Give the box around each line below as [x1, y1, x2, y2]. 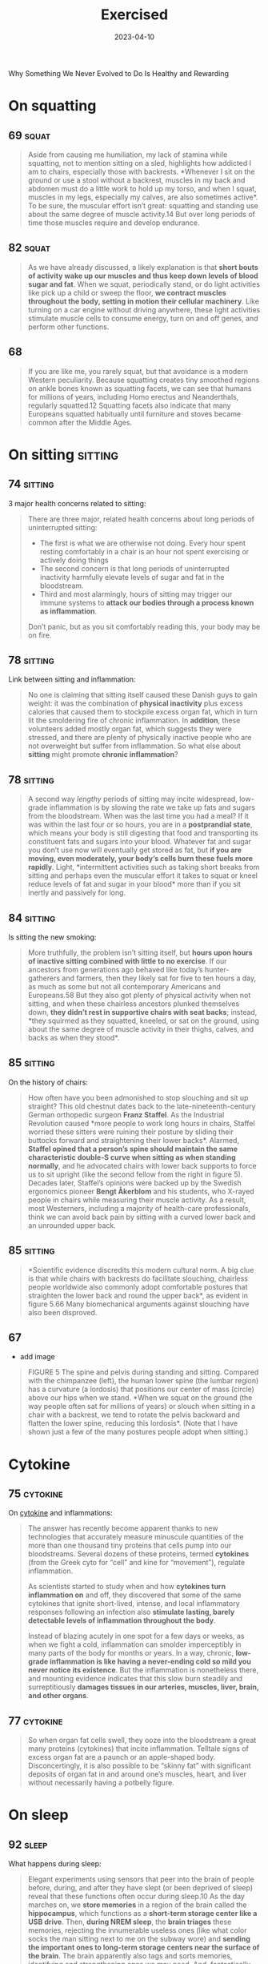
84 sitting [8, 911, 56, 924]
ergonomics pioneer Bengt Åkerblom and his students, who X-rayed [27, 1186, 254, 1196]
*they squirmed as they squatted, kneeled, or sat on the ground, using [27, 1016, 260, 1025]
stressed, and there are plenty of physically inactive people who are [27, 733, 252, 743]
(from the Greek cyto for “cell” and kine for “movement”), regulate [27, 1558, 246, 1568]
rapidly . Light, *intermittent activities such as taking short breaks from [27, 863, 260, 872]
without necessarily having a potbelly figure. [27, 1778, 174, 1788]
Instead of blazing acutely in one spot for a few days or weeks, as [27, 1632, 245, 1641]
